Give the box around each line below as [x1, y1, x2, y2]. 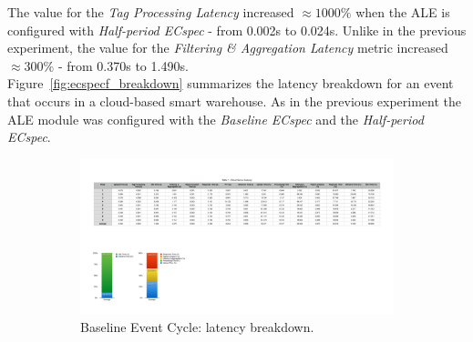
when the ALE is [355, 3, 450, 21]
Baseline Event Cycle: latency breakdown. [80, 317, 314, 336]
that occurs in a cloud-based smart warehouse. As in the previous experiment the [7, 91, 462, 110]
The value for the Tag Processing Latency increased [7, 3, 294, 21]
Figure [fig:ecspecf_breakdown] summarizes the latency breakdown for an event [7, 74, 454, 93]
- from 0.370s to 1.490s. [57, 55, 189, 75]
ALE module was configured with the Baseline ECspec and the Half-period [7, 109, 424, 128]
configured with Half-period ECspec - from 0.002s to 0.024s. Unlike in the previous [7, 20, 467, 39]
